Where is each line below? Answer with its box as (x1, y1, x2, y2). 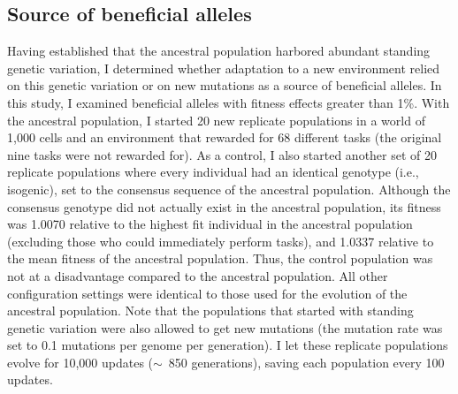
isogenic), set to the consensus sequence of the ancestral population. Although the (7, 179, 451, 198)
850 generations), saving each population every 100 (168, 352, 445, 371)
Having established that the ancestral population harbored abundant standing (7, 42, 431, 60)
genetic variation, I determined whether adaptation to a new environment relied (7, 58, 440, 77)
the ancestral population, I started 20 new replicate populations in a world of (7, 110, 425, 129)
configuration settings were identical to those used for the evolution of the (7, 284, 408, 302)
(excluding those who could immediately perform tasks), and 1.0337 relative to (7, 231, 434, 250)
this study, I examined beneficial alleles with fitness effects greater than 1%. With (7, 93, 450, 111)
